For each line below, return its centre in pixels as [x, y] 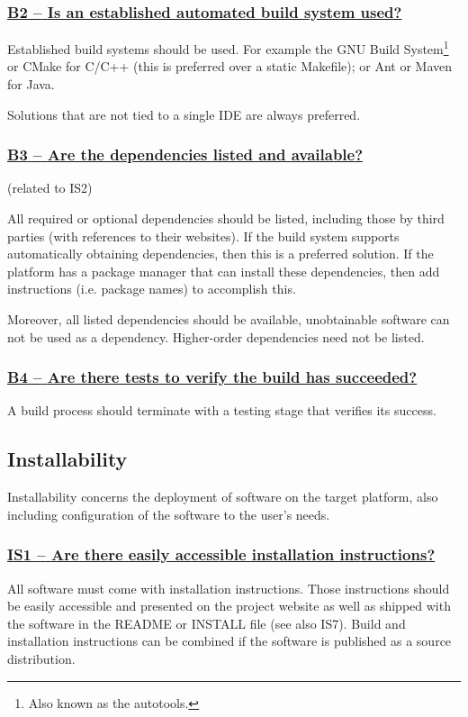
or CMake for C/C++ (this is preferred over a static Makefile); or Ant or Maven [230, 66]
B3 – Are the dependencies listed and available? [185, 154]
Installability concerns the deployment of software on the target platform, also [223, 497]
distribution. [41, 659]
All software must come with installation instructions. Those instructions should [229, 588]
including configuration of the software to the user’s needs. [169, 514]
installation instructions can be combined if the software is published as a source [229, 641]
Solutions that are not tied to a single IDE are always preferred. [184, 114]
